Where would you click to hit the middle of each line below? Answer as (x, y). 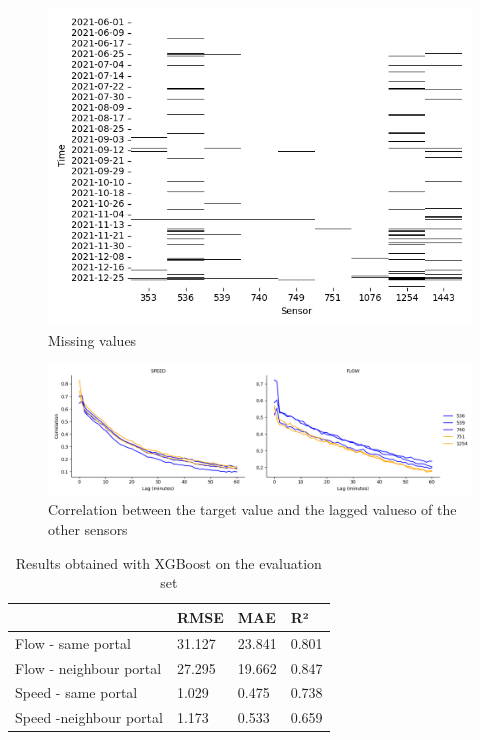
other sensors (88, 529)
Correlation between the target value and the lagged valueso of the (252, 509)
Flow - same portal (73, 642)
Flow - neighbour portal (88, 667)
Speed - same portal (76, 692)
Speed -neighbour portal (89, 717)
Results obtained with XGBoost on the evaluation (168, 562)
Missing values (92, 339)
